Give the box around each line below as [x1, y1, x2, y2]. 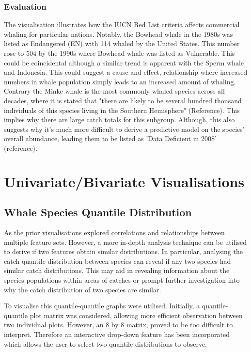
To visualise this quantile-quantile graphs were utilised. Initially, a [4, 301, 200, 311]
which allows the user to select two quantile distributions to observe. [4, 338, 207, 349]
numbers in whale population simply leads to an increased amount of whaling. [4, 76, 236, 86]
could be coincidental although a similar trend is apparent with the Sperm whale [4, 57, 244, 67]
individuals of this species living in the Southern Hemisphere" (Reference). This [4, 105, 240, 115]
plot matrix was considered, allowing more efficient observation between [30, 310, 243, 320]
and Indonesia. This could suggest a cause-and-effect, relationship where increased [4, 67, 248, 77]
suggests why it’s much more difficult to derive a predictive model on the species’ [4, 124, 245, 134]
